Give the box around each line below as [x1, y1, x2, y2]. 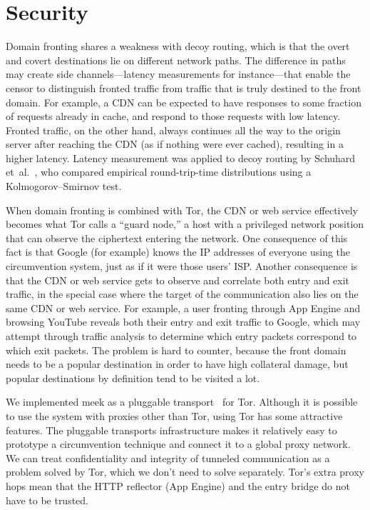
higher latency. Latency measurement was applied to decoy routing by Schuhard [6, 150, 356, 165]
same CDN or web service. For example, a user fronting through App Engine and [6, 300, 361, 315]
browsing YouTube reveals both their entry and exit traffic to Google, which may [6, 314, 361, 329]
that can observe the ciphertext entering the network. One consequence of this [6, 230, 348, 245]
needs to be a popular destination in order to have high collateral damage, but [6, 356, 349, 371]
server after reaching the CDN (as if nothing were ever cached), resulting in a [6, 136, 344, 151]
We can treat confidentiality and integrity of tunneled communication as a [6, 450, 330, 465]
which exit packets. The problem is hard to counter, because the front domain [6, 342, 346, 357]
